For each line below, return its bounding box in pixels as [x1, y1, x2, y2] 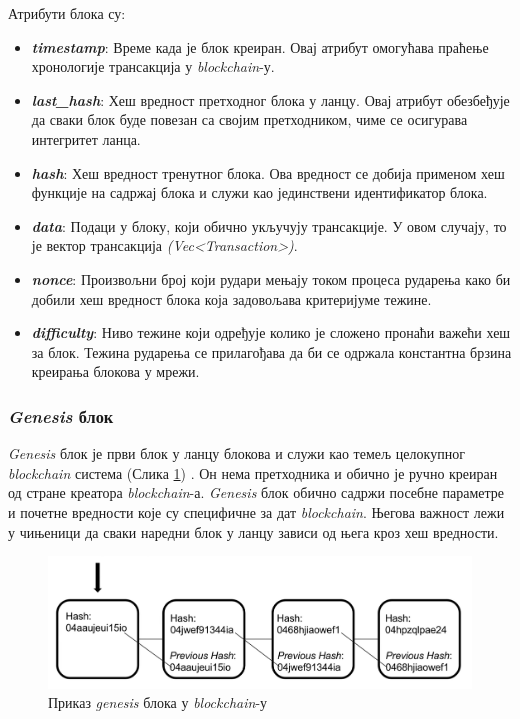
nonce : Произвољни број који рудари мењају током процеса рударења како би [31, 268, 511, 289]
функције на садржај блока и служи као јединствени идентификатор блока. [31, 182, 488, 203]
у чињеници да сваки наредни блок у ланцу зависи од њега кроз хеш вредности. [8, 521, 499, 542]
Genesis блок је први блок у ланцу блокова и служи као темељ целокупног [8, 443, 465, 464]
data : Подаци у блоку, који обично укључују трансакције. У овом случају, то [31, 215, 507, 236]
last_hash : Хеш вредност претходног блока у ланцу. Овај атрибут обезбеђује [31, 89, 510, 110]
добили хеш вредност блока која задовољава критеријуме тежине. [31, 288, 432, 309]
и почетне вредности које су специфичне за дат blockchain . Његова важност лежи [8, 501, 505, 522]
